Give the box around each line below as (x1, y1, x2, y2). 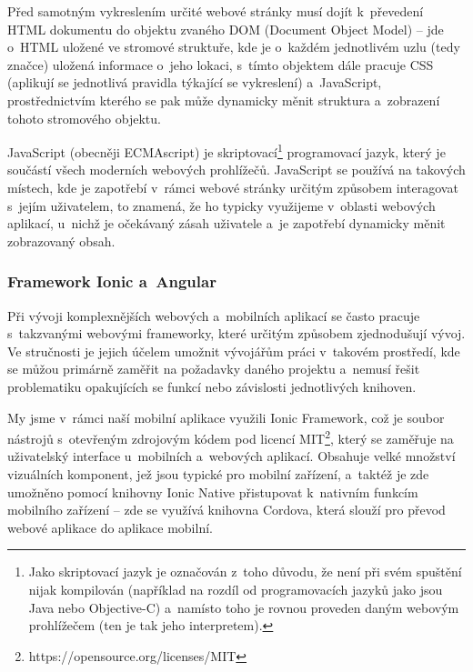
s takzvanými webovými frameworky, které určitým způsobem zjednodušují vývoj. (7, 324, 466, 343)
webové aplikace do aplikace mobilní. (7, 517, 213, 537)
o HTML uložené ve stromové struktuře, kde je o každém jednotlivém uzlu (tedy (7, 37, 460, 56)
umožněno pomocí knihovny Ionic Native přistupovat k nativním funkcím (7, 482, 418, 501)
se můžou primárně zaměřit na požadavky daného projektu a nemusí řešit (7, 359, 420, 378)
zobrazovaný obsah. (7, 231, 116, 250)
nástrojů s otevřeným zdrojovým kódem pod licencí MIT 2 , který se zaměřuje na (7, 426, 454, 447)
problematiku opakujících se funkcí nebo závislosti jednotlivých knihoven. (7, 376, 417, 396)
